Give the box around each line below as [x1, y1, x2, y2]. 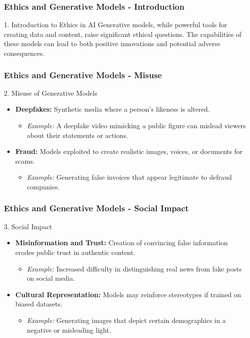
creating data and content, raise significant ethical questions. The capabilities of [4, 29, 242, 39]
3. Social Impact [4, 221, 52, 231]
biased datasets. [15, 299, 63, 309]
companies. [27, 181, 60, 191]
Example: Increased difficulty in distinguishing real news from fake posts [27, 263, 242, 273]
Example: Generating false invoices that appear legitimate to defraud [27, 172, 232, 182]
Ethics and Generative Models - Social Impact [4, 202, 189, 214]
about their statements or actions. [27, 130, 128, 140]
